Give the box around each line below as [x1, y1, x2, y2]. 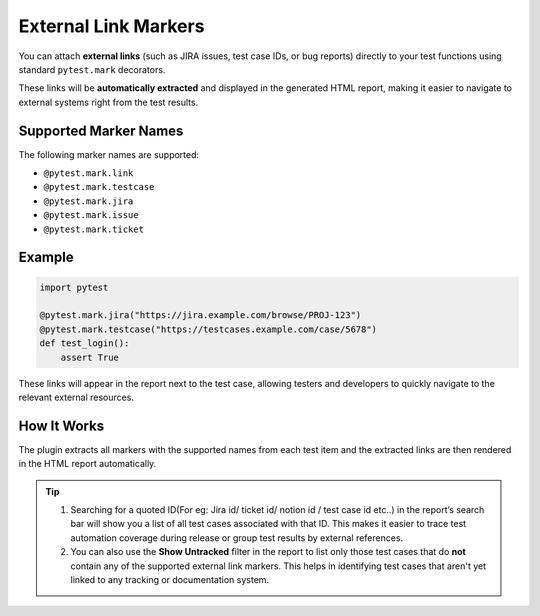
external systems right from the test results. [18, 96, 199, 108]
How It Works [18, 417, 105, 434]
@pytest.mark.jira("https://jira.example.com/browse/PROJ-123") [39, 310, 362, 321]
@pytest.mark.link [43, 168, 134, 179]
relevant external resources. [18, 391, 135, 403]
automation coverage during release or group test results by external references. [70, 531, 404, 544]
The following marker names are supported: [18, 148, 200, 160]
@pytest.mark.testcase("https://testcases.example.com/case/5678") [39, 323, 378, 335]
